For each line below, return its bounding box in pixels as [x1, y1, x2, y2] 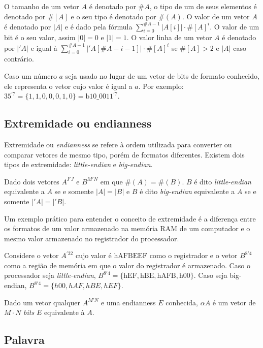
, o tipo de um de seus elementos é [149, 1, 257, 11]
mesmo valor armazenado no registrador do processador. [4, 233, 179, 243]
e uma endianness [101, 297, 156, 307]
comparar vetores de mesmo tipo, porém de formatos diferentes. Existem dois [4, 149, 245, 160]
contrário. [4, 53, 34, 64]
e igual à [30, 42, 57, 53]
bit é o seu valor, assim [4, 32, 76, 43]
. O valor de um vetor [182, 11, 250, 21]
